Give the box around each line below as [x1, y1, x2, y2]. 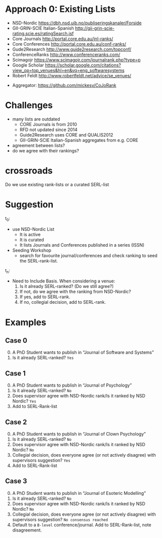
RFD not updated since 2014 [19, 127, 78, 133]
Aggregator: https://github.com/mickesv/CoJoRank [12, 82, 117, 88]
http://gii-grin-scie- [75, 25, 115, 31]
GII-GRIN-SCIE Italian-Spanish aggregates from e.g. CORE [19, 137, 138, 143]
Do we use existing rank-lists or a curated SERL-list [5, 181, 110, 187]
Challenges [5, 100, 53, 111]
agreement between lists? [12, 142, 65, 148]
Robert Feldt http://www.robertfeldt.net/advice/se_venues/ [12, 72, 132, 78]
